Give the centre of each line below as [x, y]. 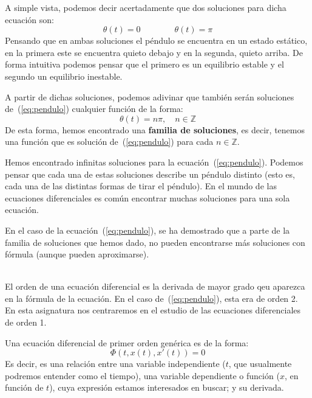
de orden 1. [26, 322]
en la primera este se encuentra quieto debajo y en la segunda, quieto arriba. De [154, 52]
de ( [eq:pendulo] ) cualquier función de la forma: [94, 109]
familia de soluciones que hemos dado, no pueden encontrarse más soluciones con [155, 242]
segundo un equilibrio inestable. [64, 76]
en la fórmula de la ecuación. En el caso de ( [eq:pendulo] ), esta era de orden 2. [151, 298]
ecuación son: [29, 19]
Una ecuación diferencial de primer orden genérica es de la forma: [127, 342]
